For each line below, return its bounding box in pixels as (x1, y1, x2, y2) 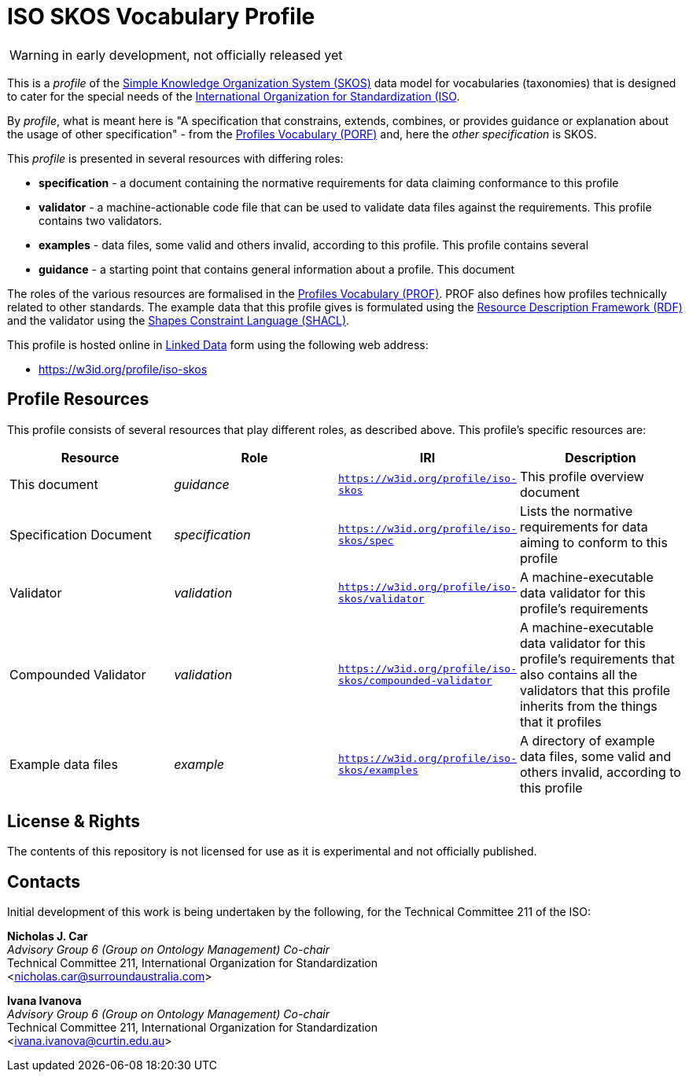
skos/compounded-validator (338, 674, 492, 686)
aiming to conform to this (519, 534, 668, 550)
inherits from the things (519, 697, 658, 714)
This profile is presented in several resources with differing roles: (7, 151, 344, 165)
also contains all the (519, 666, 638, 682)
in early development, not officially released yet (61, 46, 343, 63)
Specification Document (9, 526, 152, 543)
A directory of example (519, 732, 655, 749)
